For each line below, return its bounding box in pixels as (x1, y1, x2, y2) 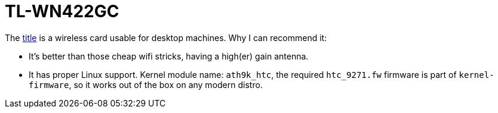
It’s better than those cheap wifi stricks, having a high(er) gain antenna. (29, 51, 309, 61)
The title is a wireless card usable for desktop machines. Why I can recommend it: (5, 32, 327, 43)
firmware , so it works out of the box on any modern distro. (29, 79, 263, 90)
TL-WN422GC (5, 1, 119, 21)
